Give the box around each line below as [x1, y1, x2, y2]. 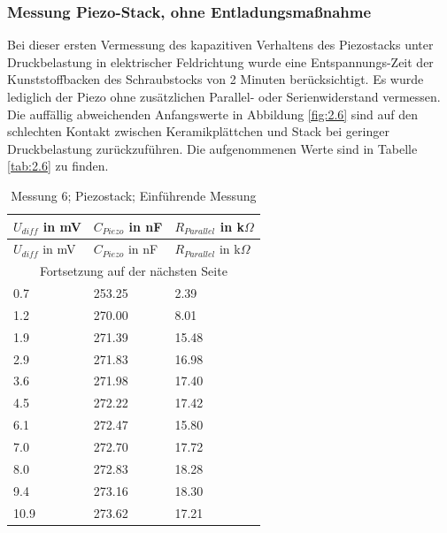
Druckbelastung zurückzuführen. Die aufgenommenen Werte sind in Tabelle [7, 139, 418, 157]
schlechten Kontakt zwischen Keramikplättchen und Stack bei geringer [7, 122, 389, 141]
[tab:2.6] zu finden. [7, 156, 109, 175]
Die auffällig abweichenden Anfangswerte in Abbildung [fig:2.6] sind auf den [7, 104, 419, 123]
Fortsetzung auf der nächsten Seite [39, 262, 227, 280]
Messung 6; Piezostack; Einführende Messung [11, 186, 257, 204]
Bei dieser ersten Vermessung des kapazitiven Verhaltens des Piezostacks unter [7, 35, 434, 54]
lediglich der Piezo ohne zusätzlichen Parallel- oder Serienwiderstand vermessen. [7, 88, 441, 105]
